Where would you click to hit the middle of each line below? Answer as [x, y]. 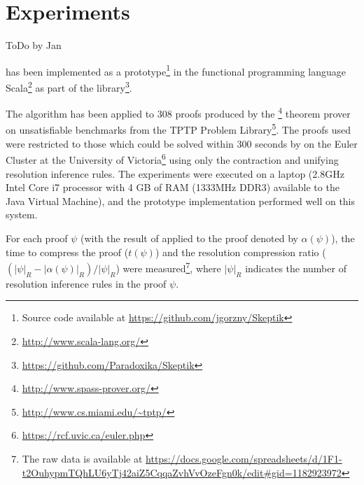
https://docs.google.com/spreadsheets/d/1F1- [244, 458]
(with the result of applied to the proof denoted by [189, 238]
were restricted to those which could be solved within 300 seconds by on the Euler [182, 143]
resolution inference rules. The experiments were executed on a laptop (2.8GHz [175, 173]
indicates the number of [296, 268]
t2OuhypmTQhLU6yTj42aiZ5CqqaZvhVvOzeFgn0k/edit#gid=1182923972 [182, 472]
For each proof [37, 238]
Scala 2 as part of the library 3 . [69, 86]
